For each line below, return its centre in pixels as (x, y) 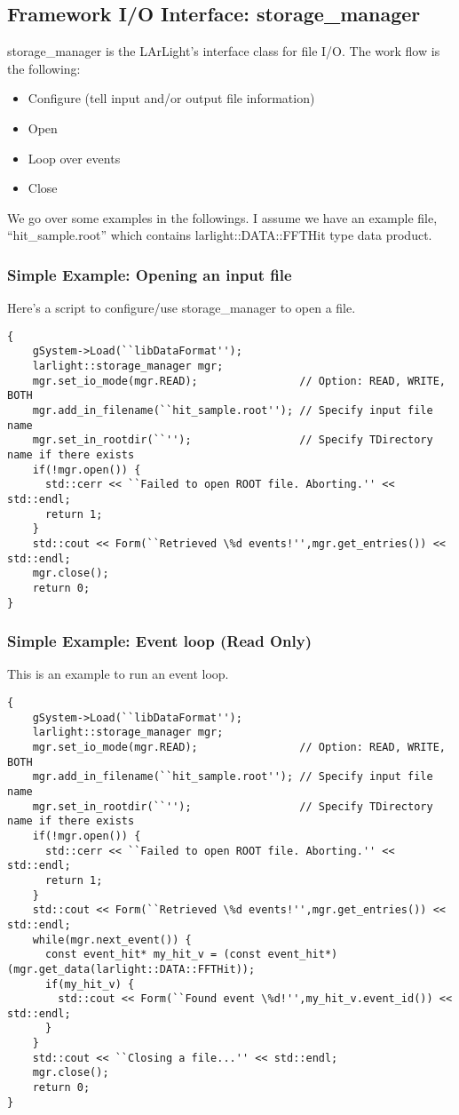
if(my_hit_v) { (90, 984)
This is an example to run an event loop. (118, 674)
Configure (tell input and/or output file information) (171, 98)
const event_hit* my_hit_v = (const (153, 955)
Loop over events (74, 158)
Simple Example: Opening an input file (150, 274)
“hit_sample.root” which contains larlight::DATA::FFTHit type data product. (220, 235)
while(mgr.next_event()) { (112, 940)
